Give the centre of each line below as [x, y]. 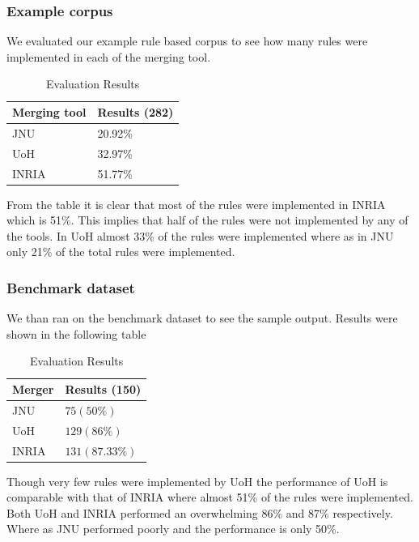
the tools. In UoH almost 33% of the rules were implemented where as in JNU [200, 235]
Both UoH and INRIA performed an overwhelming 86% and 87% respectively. [200, 512]
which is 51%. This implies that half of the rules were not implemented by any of [207, 220]
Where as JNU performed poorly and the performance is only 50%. [173, 529]
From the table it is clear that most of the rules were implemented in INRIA [196, 204]
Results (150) [103, 389]
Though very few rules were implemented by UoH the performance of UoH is [197, 481]
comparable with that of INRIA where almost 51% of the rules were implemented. [210, 497]
